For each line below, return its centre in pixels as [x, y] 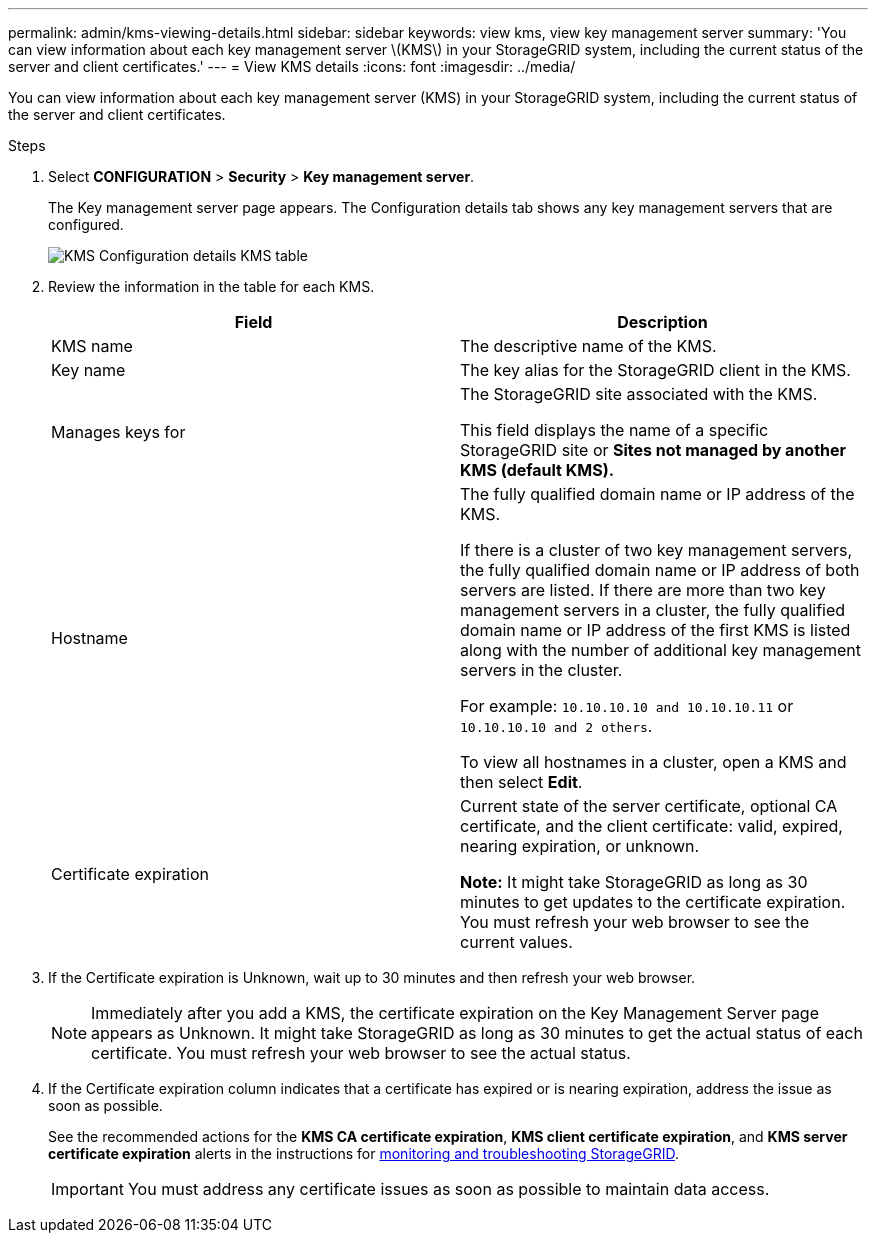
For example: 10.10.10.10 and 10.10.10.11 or [627, 706]
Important [87, 1189]
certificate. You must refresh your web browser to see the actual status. [361, 1053]
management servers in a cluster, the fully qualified [653, 610]
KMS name [92, 346]
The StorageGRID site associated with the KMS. [639, 394]
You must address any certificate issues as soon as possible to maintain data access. [448, 1189]
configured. [86, 224]
